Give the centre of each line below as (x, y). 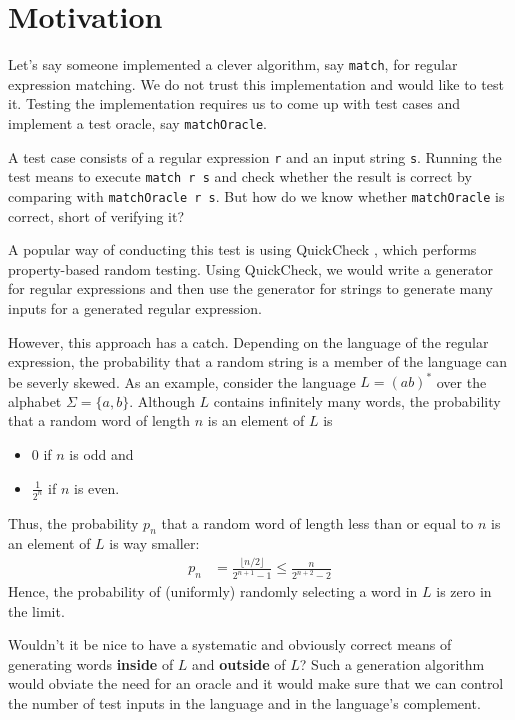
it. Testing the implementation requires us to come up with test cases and (234, 103)
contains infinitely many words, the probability (357, 400)
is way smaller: (154, 543)
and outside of (239, 663)
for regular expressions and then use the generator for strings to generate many (250, 288)
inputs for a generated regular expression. (135, 307)
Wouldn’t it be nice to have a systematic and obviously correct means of (230, 644)
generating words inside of (91, 663)
